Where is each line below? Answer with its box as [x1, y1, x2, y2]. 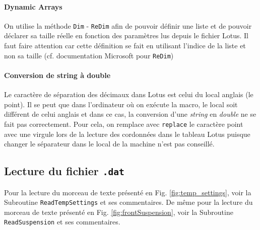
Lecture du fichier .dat [4, 163, 124, 179]
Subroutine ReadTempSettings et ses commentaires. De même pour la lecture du [4, 197, 253, 207]
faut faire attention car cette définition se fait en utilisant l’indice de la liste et [4, 40, 246, 51]
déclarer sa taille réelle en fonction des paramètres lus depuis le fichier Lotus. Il [4, 30, 249, 41]
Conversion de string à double [4, 69, 111, 80]
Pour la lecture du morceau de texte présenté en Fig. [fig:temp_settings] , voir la [4, 187, 251, 197]
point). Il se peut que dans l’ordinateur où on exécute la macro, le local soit [4, 99, 238, 109]
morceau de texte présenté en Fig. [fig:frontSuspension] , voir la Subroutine [4, 206, 233, 217]
